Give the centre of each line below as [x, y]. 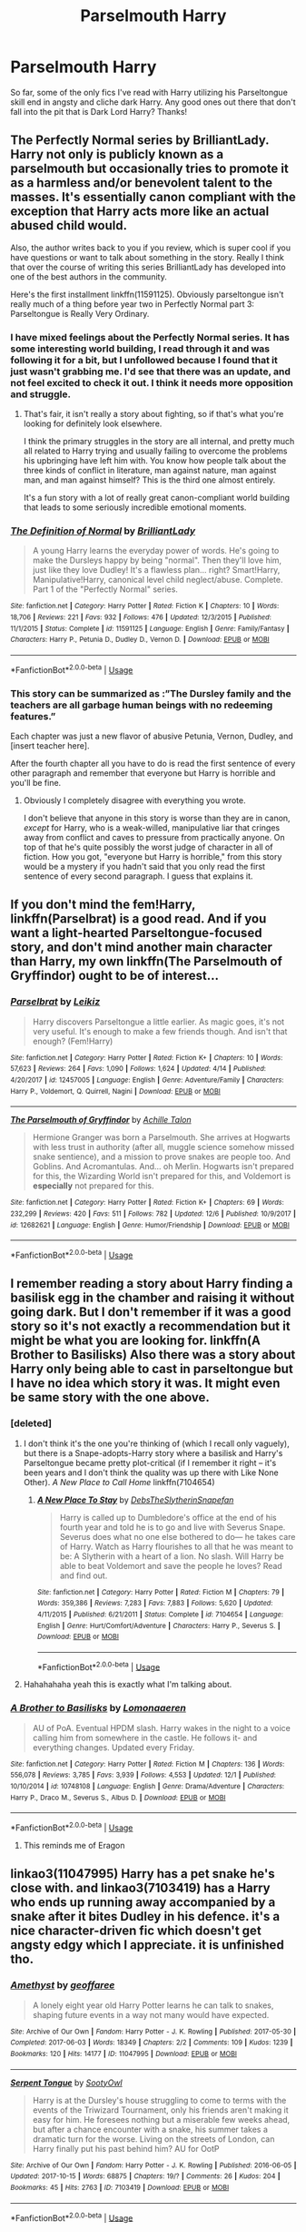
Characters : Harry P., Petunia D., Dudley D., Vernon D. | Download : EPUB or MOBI [140, 640]
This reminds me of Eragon [74, 1846]
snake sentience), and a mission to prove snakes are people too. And [162, 1157]
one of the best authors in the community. [89, 276]
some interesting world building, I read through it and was [140, 349]
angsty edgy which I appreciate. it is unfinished [147, 1945]
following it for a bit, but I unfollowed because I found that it [144, 360]
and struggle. [41, 394]
